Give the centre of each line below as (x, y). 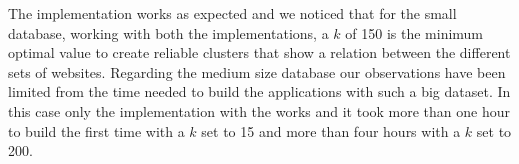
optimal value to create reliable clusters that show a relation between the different (259, 52)
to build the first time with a (96, 130)
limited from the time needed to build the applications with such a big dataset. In (259, 91)
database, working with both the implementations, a (168, 32)
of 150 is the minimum (414, 32)
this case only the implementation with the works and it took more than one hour (259, 110)
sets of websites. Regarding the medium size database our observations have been (257, 71)
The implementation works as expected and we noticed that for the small (232, 13)
